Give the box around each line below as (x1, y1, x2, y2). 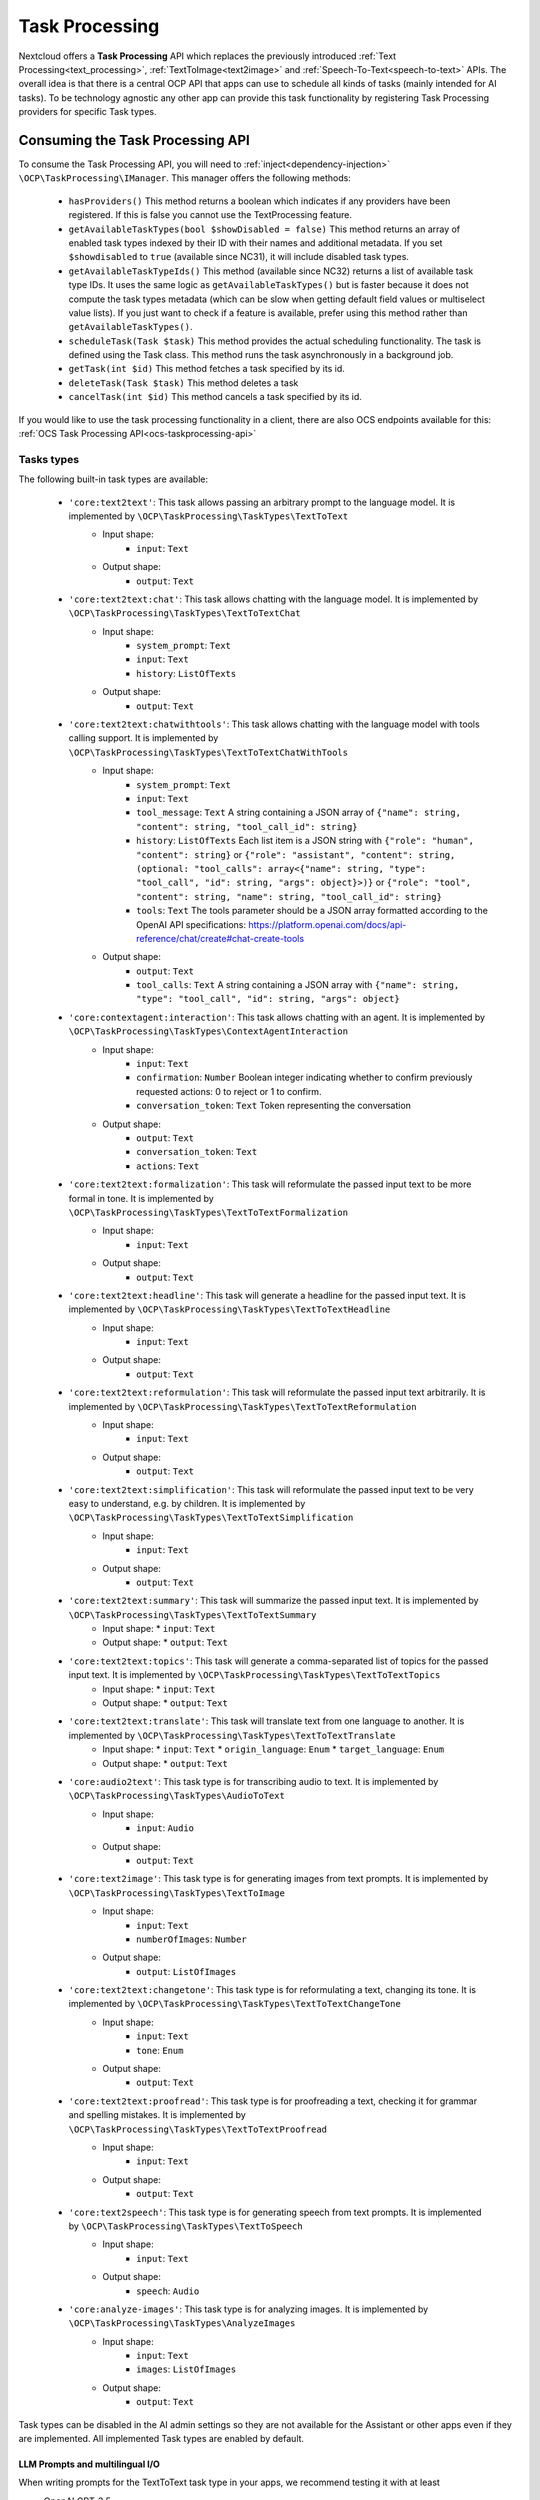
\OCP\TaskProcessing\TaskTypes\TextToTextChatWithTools (68, 746, 349, 758)
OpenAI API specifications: (136, 918, 247, 930)
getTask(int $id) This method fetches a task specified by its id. (68, 363, 345, 375)
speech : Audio (136, 2285, 200, 2297)
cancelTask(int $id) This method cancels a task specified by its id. (68, 391, 362, 403)
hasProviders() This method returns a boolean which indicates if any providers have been (68, 195, 451, 207)
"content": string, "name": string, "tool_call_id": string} (136, 891, 442, 902)
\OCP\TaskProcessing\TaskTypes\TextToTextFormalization (68, 1206, 349, 1218)
